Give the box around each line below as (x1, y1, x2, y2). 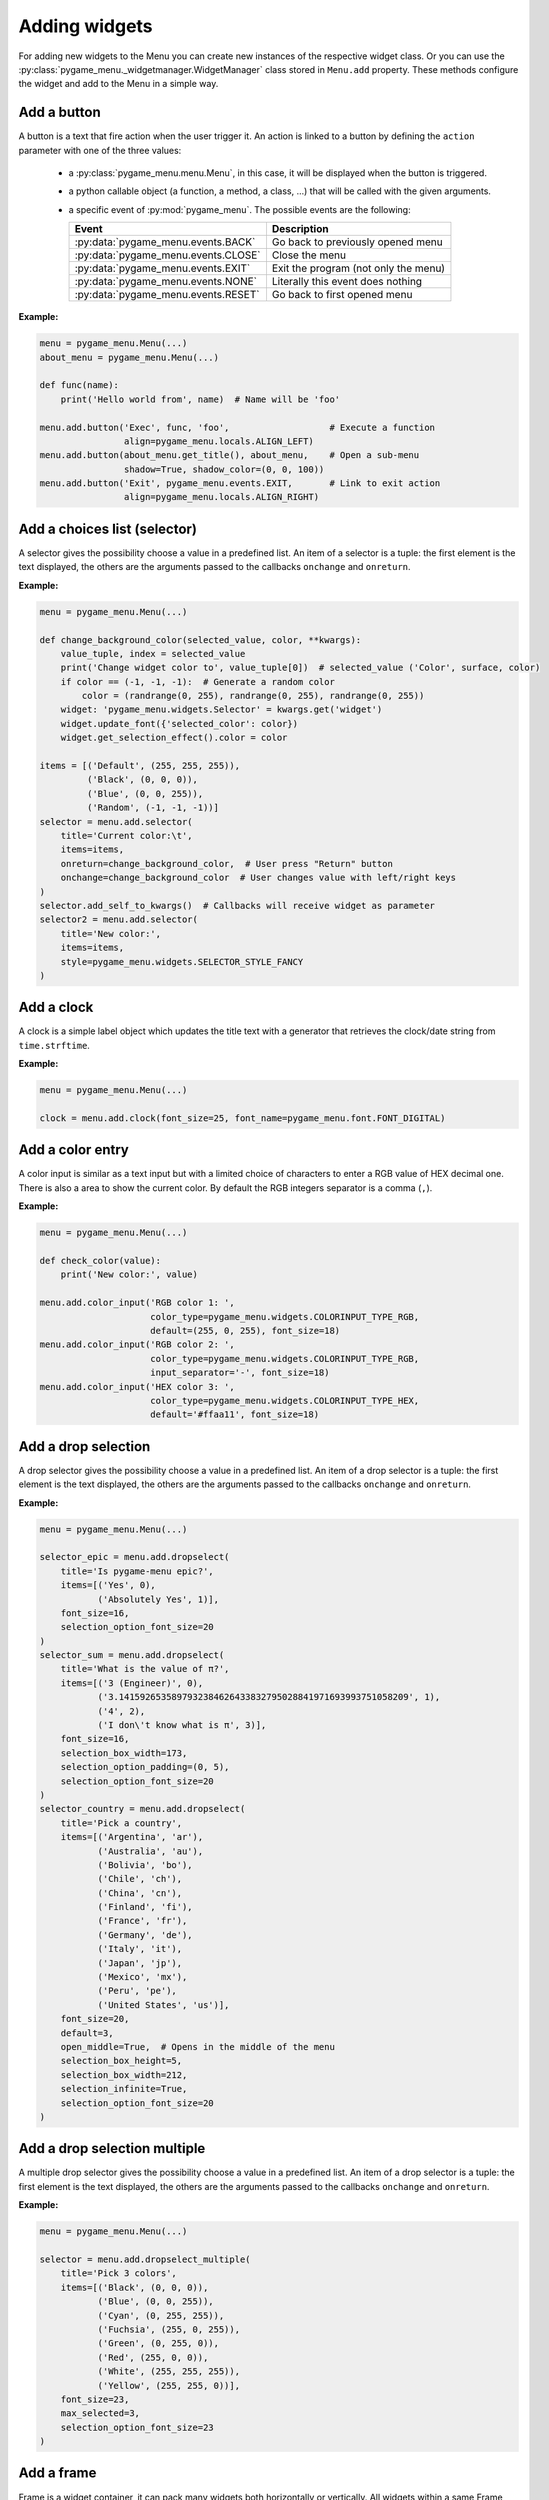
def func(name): (39, 380, 120, 391)
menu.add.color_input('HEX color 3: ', (39, 1381, 235, 1392)
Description (271, 222, 329, 236)
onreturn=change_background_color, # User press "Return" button (60, 858, 394, 869)
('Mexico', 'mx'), (97, 1971, 188, 1983)
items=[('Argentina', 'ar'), (60, 1831, 204, 1843)
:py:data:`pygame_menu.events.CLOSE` (74, 248, 261, 262)
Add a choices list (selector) (18, 520, 197, 537)
